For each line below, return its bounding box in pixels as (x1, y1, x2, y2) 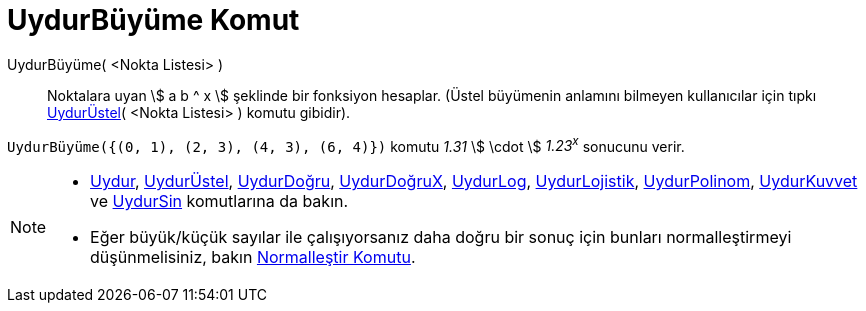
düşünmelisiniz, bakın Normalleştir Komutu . (90, 247, 416, 268)
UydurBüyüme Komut (7, 3, 300, 37)
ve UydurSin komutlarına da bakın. (90, 191, 349, 212)
